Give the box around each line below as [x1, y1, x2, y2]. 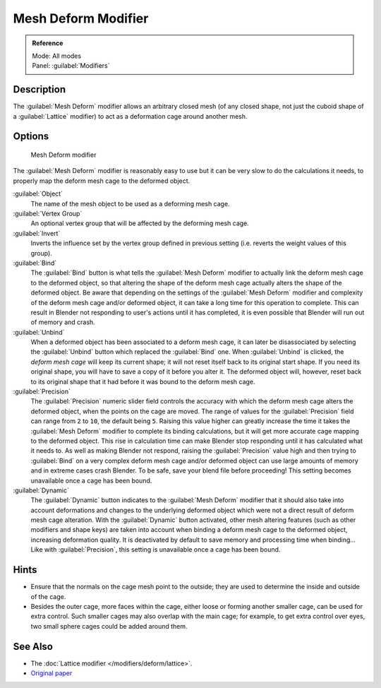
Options [13, 131, 49, 143]
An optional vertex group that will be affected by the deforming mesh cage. [30, 219, 250, 227]
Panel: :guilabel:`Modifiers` [32, 61, 110, 70]
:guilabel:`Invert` [13, 229, 61, 237]
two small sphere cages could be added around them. [30, 622, 188, 630]
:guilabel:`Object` [13, 189, 64, 198]
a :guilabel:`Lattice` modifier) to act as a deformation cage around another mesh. [13, 112, 248, 120]
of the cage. [30, 592, 66, 600]
